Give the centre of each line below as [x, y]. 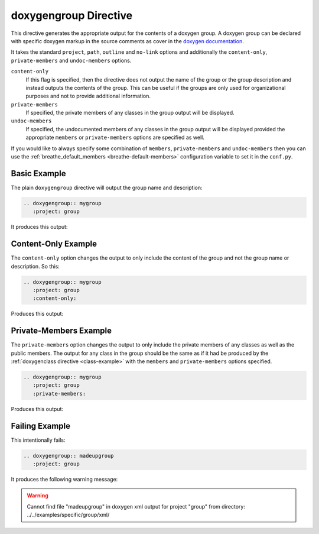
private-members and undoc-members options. [71, 60]
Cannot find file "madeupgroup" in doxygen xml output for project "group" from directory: [136, 506]
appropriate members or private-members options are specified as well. [115, 137]
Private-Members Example [61, 331]
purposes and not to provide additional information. [88, 96]
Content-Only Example [54, 244]
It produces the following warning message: [64, 480]
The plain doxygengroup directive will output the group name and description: [107, 187]
